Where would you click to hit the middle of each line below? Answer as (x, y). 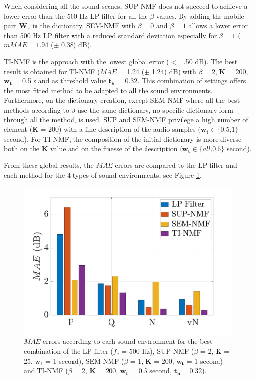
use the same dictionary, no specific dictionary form (155, 109)
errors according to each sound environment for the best (128, 341)
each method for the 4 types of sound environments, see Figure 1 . (103, 174)
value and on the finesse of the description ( (116, 148)
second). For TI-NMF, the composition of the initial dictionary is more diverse (123, 138)
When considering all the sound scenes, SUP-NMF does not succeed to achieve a (126, 6)
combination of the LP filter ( (69, 351)
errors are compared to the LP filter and (176, 165)
